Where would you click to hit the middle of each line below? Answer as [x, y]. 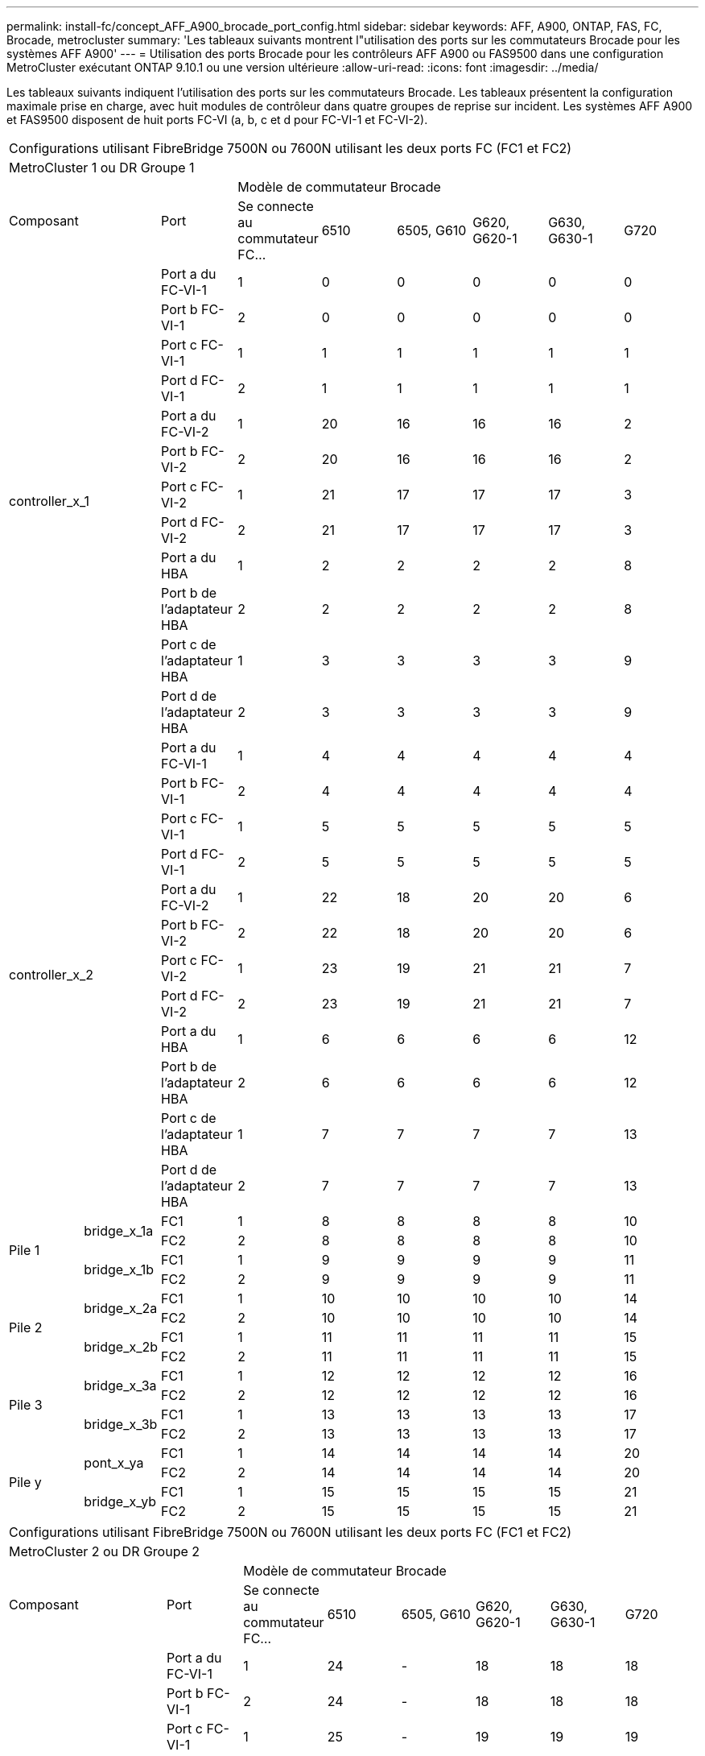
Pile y [25, 1482]
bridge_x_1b [119, 1269]
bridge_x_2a [121, 1308]
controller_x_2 [51, 975]
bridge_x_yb [120, 1501]
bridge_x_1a [119, 1231]
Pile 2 [26, 1327]
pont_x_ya [114, 1463]
